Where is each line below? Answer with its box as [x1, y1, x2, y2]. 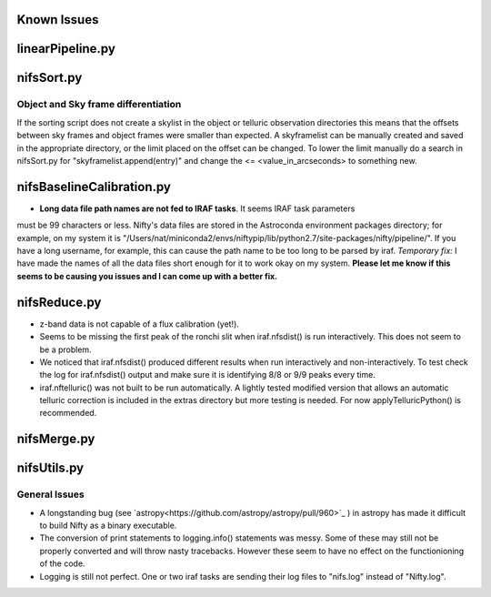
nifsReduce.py [16, 294, 102, 309]
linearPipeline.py [16, 41, 115, 56]
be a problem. [39, 344, 92, 355]
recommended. [39, 408, 97, 419]
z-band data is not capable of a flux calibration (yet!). [39, 319, 240, 329]
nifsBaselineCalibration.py [16, 178, 172, 195]
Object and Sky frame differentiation [16, 98, 182, 111]
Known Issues [16, 12, 99, 27]
